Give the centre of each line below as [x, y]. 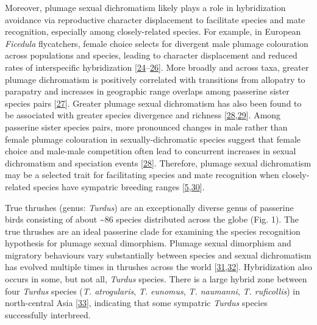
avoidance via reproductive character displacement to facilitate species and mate [155, 19]
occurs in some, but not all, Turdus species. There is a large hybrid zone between [156, 279]
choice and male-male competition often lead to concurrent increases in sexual [151, 151]
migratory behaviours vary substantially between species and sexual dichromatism [158, 255]
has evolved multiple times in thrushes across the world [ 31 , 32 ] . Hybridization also [158, 267]
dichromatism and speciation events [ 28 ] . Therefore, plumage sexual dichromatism [158, 162]
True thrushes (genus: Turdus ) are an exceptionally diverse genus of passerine [149, 207]
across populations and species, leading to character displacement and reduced [151, 55]
